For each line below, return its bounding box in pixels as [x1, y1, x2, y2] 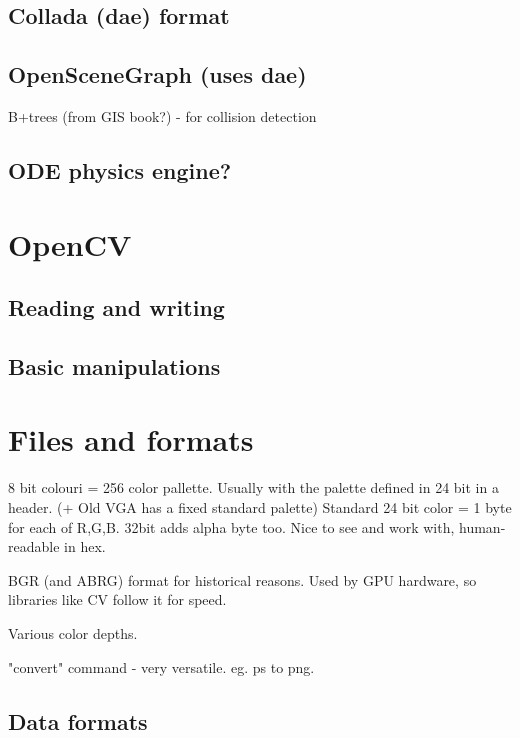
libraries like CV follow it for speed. [8, 589, 227, 610]
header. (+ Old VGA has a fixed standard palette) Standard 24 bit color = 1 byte [8, 497, 512, 518]
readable [8, 536, 60, 557]
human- [459, 516, 506, 537]
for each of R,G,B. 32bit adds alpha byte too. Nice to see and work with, [8, 516, 455, 537]
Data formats [8, 705, 148, 736]
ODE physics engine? [8, 154, 232, 185]
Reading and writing [8, 292, 225, 323]
